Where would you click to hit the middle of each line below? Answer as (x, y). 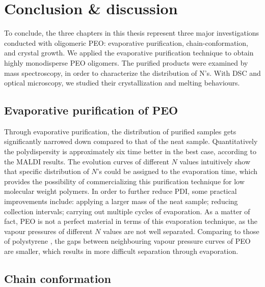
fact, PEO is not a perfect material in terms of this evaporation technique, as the (131, 221)
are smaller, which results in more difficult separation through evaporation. (121, 251)
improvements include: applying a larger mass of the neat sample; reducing (121, 201)
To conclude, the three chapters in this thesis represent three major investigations (132, 33)
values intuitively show (215, 161)
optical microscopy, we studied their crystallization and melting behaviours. (122, 83)
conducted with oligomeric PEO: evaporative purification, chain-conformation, (126, 42)
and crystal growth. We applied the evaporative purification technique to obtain (129, 53)
